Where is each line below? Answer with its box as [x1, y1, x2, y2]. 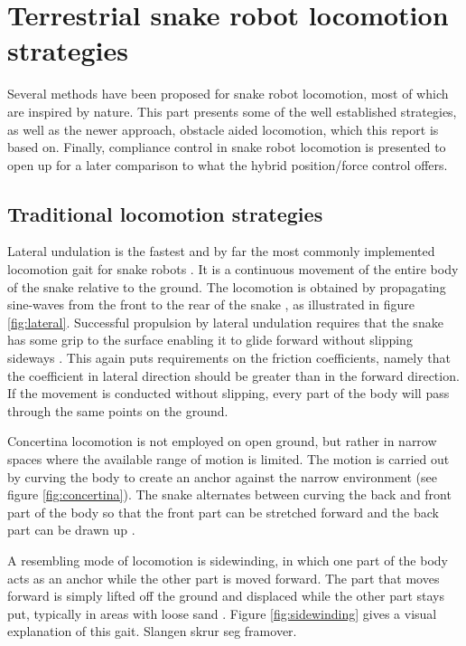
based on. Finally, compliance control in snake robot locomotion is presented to [7, 138, 446, 157]
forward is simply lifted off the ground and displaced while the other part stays [7, 586, 444, 605]
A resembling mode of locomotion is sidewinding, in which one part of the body [7, 550, 448, 569]
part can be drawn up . [7, 520, 135, 539]
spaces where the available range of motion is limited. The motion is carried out [7, 450, 450, 469]
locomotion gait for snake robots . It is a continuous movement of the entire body [7, 260, 459, 279]
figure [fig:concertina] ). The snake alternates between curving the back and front [7, 485, 452, 504]
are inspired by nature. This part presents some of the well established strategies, [7, 101, 457, 120]
